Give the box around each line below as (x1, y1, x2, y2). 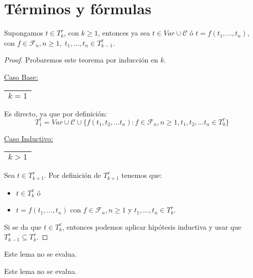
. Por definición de (44, 170, 101, 180)
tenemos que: (121, 170, 162, 180)
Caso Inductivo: (4, 133, 53, 143)
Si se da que (4, 221, 42, 232)
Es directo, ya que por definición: (4, 108, 107, 118)
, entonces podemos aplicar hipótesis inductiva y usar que (62, 221, 241, 232)
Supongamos (4, 27, 43, 38)
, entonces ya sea (98, 27, 150, 38)
